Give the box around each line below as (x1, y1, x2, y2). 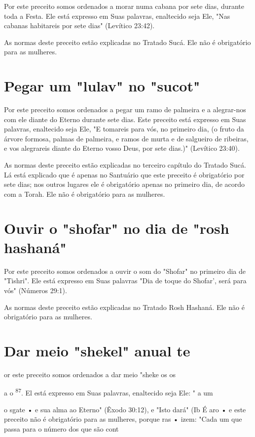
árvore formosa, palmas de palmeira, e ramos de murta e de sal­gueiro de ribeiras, (4, 133, 249, 143)
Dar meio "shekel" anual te (4, 340, 190, 360)
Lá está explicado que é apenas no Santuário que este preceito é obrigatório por (4, 169, 245, 179)
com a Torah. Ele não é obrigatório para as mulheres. (4, 188, 165, 199)
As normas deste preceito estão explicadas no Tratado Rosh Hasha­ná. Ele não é (4, 302, 245, 312)
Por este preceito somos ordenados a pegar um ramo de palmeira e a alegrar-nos (4, 104, 246, 115)
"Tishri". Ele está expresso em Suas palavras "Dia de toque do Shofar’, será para (4, 275, 247, 286)
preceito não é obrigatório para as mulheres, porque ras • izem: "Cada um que (4, 414, 242, 424)
